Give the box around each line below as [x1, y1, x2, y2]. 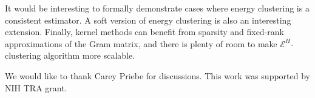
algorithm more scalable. [43, 49, 135, 62]
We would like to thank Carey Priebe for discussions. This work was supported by [5, 69, 310, 82]
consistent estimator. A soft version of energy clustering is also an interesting [5, 13, 291, 26]
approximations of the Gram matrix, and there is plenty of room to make [5, 37, 277, 50]
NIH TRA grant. [5, 81, 67, 94]
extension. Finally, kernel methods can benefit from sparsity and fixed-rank [5, 25, 284, 38]
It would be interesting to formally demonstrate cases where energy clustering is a [5, 2, 310, 14]
